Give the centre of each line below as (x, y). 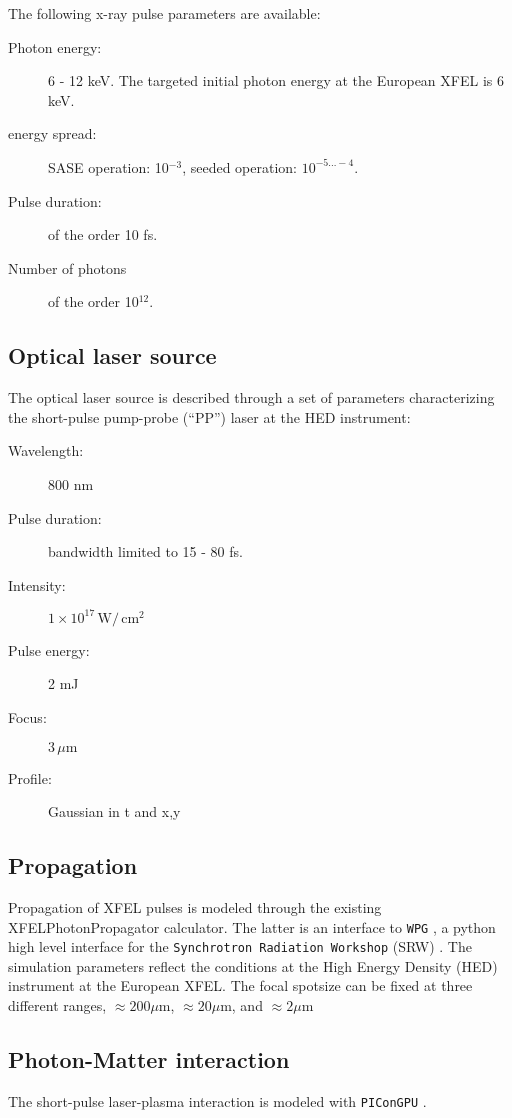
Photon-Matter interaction (149, 1059)
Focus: (27, 716)
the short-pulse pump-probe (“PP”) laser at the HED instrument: (209, 416)
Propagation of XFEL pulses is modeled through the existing (195, 906)
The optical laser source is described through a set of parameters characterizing (251, 397)
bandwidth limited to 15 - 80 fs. (145, 551)
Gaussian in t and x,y (114, 811)
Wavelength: (46, 450)
